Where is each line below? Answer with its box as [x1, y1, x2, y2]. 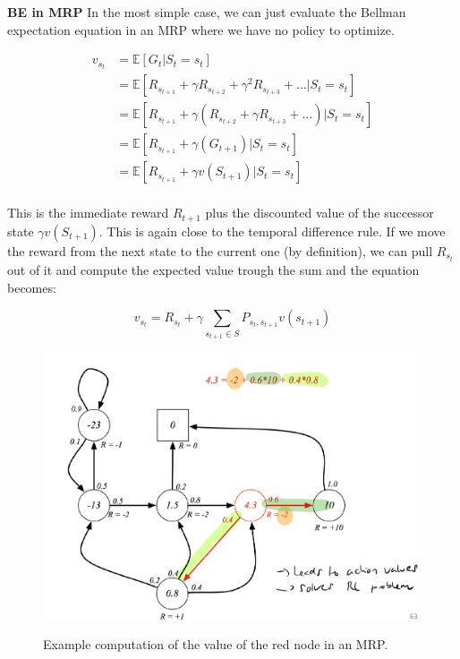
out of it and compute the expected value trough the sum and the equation [7, 261, 420, 279]
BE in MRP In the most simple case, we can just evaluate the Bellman [7, 3, 406, 21]
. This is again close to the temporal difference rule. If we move [98, 221, 446, 240]
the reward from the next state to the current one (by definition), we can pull [7, 241, 433, 260]
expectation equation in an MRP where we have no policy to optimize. [7, 20, 395, 39]
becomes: [7, 278, 56, 296]
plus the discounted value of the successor [205, 203, 434, 222]
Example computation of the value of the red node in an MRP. [43, 635, 388, 654]
